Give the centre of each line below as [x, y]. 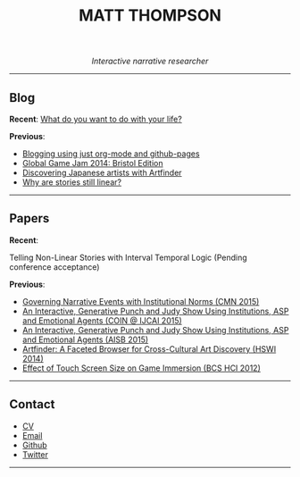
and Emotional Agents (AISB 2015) [85, 339]
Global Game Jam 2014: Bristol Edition [92, 163]
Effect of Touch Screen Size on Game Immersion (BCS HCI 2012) [142, 368]
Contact [32, 404]
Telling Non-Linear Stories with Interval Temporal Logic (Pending [128, 257]
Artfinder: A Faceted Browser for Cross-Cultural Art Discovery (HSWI [149, 348]
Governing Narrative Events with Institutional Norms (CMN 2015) [141, 301]
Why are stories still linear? [72, 182]
